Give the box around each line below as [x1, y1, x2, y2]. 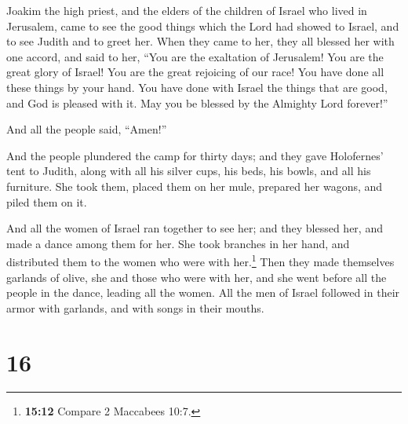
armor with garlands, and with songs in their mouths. [6, 299, 264, 316]
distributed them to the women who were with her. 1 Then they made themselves [6, 251, 395, 269]
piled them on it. [6, 193, 87, 210]
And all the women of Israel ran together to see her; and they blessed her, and [6, 220, 383, 236]
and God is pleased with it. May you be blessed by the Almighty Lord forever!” [6, 94, 388, 111]
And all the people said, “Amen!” [6, 121, 167, 137]
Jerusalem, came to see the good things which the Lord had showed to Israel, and [6, 17, 399, 34]
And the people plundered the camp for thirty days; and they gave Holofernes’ [6, 147, 384, 163]
